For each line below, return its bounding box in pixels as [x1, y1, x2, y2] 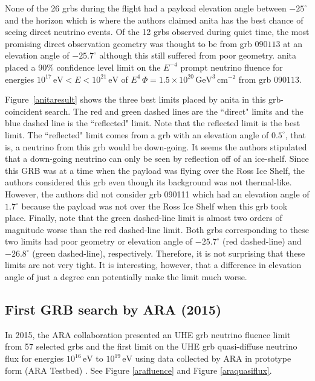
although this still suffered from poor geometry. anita [99, 49, 297, 62]
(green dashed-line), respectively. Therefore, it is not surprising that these [32, 246, 305, 259]
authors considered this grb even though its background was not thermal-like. [5, 176, 292, 188]
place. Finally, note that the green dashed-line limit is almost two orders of [5, 211, 282, 224]
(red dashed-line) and [222, 235, 302, 248]
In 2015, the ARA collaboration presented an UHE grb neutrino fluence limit [5, 328, 291, 341]
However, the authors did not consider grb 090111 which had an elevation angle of [5, 187, 310, 200]
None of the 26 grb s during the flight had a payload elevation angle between [5, 2, 287, 14]
